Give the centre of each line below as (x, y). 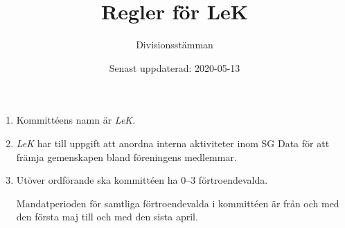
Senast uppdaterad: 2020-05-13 (175, 67)
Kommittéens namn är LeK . (76, 120)
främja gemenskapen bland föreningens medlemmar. (126, 156)
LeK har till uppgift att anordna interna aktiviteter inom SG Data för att (173, 143)
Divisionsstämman (175, 45)
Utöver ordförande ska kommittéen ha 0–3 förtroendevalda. (142, 180)
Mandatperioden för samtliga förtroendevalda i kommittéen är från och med (178, 203)
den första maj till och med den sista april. (107, 217)
